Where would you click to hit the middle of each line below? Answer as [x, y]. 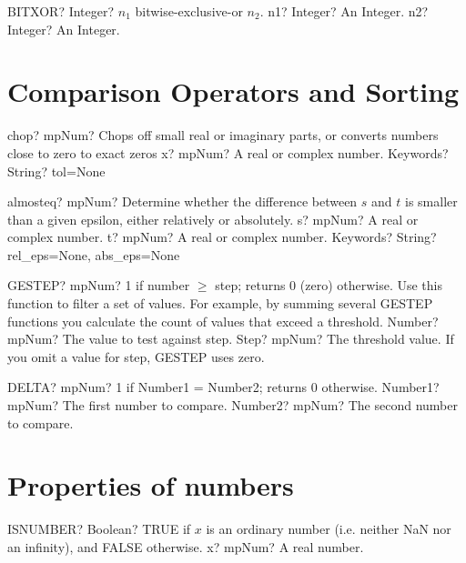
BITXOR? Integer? [61, 11]
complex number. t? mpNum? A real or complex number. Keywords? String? [222, 237]
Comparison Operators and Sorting [233, 91]
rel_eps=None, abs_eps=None [94, 254]
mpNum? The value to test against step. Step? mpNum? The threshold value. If [231, 339]
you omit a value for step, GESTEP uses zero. [136, 356]
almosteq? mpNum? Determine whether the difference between [182, 201]
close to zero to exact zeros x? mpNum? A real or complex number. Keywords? [228, 152]
